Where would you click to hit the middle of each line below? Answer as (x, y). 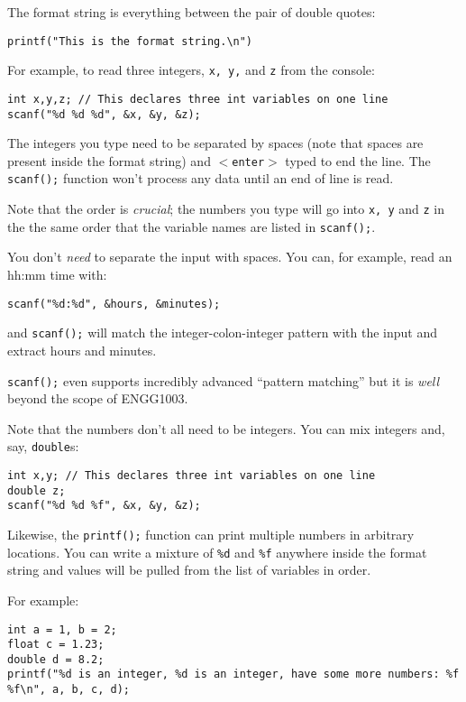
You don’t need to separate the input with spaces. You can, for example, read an (230, 257)
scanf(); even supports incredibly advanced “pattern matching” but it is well (224, 380)
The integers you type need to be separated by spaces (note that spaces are (215, 143)
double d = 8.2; (56, 659)
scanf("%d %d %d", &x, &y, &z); (104, 114)
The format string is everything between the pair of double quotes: (192, 12)
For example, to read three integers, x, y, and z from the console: (191, 70)
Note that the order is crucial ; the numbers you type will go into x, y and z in (226, 209)
